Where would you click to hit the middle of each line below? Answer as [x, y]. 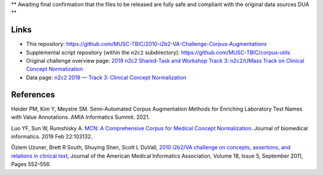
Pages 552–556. [31, 164]
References [33, 95]
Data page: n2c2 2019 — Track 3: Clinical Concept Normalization [106, 77]
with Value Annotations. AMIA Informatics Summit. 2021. [80, 117]
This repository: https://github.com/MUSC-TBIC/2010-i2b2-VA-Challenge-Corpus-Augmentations [147, 44]
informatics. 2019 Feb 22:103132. [52, 136]
